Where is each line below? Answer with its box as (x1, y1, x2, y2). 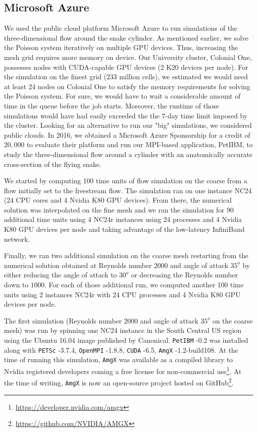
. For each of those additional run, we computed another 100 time (44, 279, 244, 290)
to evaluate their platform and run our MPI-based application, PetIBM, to (26, 139, 253, 150)
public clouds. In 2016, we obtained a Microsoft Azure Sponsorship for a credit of (4, 129, 251, 140)
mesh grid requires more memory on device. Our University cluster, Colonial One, (4, 52, 252, 62)
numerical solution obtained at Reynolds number (4, 260, 152, 270)
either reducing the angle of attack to (4, 270, 117, 280)
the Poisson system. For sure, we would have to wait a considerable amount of (4, 91, 241, 101)
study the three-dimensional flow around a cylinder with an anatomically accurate (4, 149, 253, 159)
